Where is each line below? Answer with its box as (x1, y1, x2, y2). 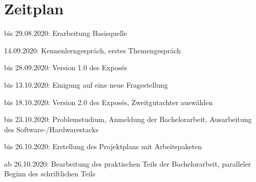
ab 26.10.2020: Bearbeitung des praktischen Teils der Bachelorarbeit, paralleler (4, 158, 251, 169)
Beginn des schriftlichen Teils (4, 168, 96, 179)
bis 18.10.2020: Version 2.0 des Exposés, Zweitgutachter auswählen (4, 96, 213, 107)
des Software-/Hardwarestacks (4, 124, 99, 134)
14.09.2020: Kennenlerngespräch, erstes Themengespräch (4, 45, 181, 55)
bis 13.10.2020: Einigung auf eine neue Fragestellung (4, 79, 168, 90)
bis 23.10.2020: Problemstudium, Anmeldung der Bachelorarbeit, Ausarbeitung (4, 114, 252, 125)
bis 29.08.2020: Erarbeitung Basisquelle (4, 28, 127, 38)
